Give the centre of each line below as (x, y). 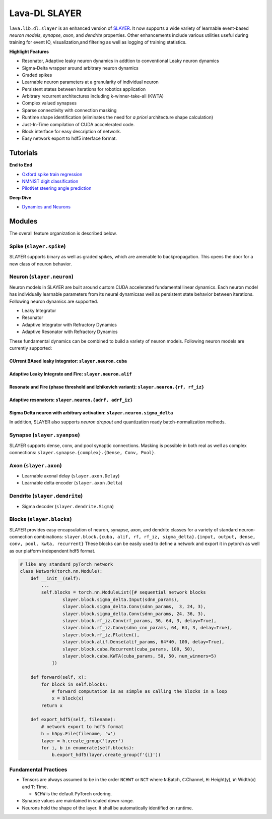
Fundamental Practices (38, 770)
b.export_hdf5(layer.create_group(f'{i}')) (106, 755)
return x (52, 705)
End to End (21, 165)
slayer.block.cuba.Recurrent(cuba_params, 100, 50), (129, 649)
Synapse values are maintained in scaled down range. (78, 801)
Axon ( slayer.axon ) (36, 465)
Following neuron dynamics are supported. (54, 301)
